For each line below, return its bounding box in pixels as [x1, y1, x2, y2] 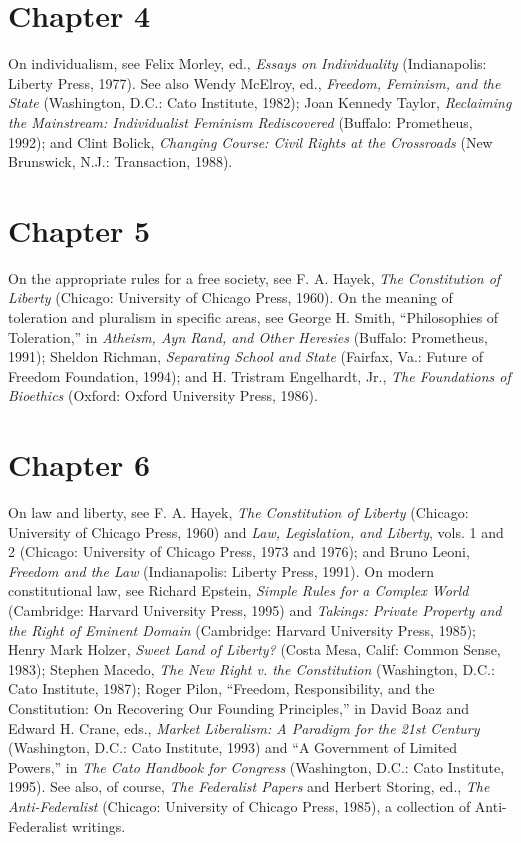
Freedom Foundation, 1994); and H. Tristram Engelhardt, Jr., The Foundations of [8, 365, 511, 386]
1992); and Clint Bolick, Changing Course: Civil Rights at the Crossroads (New [8, 131, 493, 152]
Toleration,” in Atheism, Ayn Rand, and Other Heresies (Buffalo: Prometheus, [8, 326, 488, 347]
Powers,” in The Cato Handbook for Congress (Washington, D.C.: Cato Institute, [8, 756, 505, 777]
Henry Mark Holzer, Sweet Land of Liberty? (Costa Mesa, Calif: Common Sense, [8, 639, 501, 660]
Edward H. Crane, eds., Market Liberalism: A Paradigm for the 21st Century [8, 717, 480, 738]
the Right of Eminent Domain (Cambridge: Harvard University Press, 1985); [8, 619, 476, 640]
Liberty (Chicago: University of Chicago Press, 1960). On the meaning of [8, 287, 453, 308]
